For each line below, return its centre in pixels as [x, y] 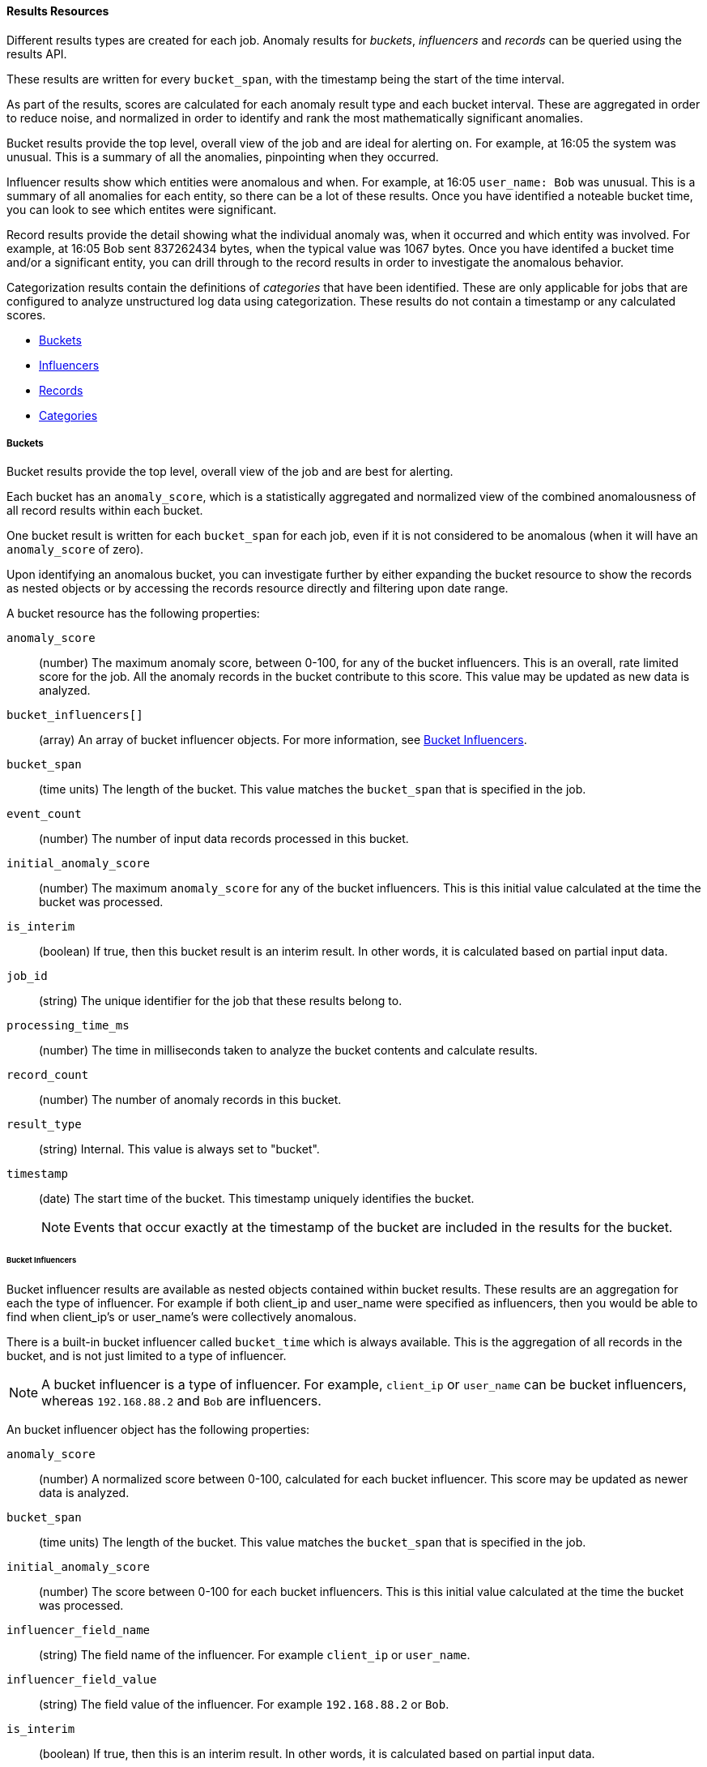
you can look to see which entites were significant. [142, 209]
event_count [44, 814]
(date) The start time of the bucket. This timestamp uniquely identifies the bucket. [257, 1199]
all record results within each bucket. [105, 511]
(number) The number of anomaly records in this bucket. [190, 1100]
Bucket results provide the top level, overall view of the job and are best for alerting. [230, 472]
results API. [37, 53]
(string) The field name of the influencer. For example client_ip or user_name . [255, 1655]
